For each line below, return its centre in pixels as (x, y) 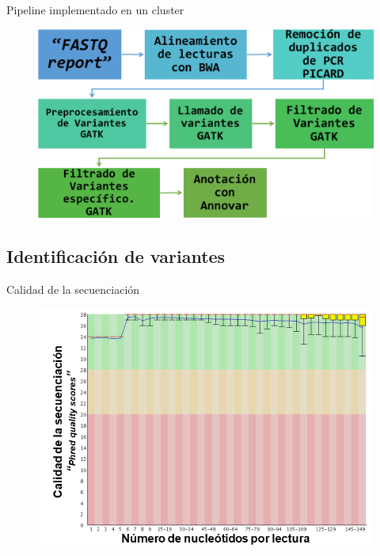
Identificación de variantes (116, 256)
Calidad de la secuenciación (73, 289)
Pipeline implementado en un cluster (95, 10)
